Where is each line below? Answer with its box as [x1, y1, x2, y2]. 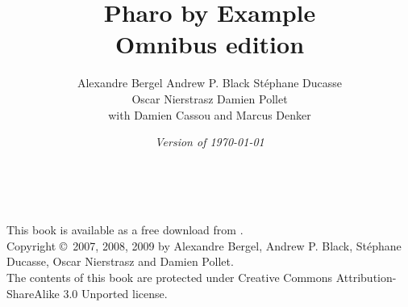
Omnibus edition [114, 27, 305, 61]
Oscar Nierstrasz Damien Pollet [131, 90, 288, 107]
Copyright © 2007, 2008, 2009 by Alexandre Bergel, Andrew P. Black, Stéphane [6, 237, 402, 254]
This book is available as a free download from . [6, 221, 244, 238]
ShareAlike [6, 284, 60, 301]
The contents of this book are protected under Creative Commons [6, 269, 333, 286]
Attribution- [335, 269, 397, 286]
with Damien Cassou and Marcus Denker [108, 106, 311, 123]
